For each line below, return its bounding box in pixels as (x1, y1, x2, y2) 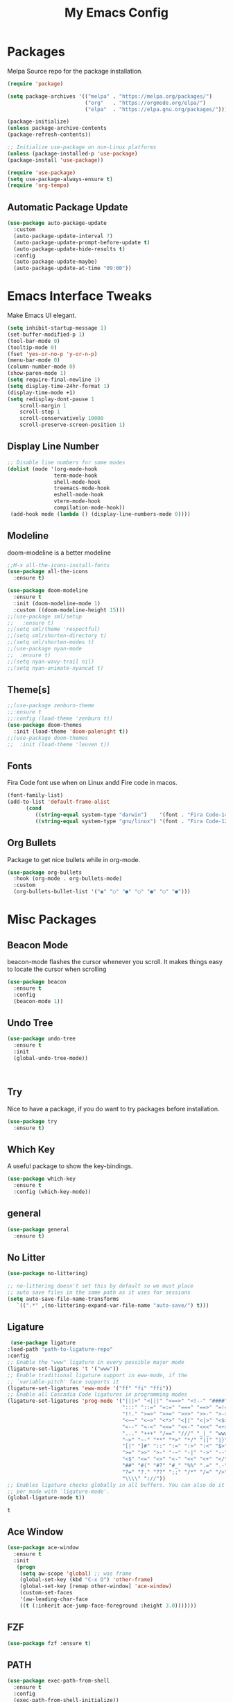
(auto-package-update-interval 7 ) (13, 233, 113, 239)
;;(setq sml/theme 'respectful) (7, 626, 101, 633)
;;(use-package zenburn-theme (7, 702, 95, 709)
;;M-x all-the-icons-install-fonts (7, 562, 110, 568)
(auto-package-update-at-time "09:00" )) (13, 265, 132, 272)
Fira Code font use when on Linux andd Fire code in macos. (7, 779, 178, 787)
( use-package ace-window (7, 1544, 79, 1551)
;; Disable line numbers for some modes (7, 459, 126, 466)
